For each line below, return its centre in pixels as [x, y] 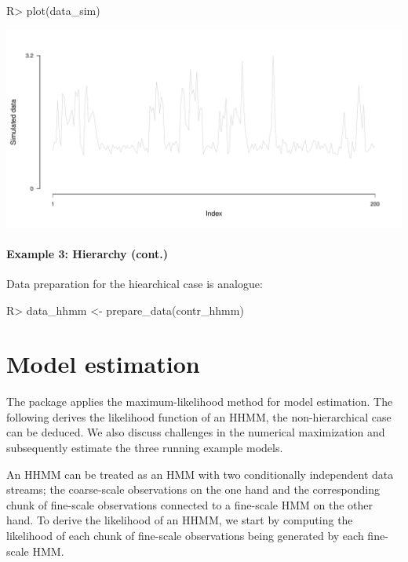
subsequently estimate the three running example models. [145, 448]
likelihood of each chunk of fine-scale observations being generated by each [185, 536]
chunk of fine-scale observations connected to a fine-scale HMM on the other [190, 504]
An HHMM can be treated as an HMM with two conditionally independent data [200, 474]
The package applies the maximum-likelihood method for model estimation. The [200, 401]
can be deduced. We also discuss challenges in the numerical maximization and [196, 432]
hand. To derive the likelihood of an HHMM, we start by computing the [180, 520]
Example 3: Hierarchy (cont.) [87, 253]
